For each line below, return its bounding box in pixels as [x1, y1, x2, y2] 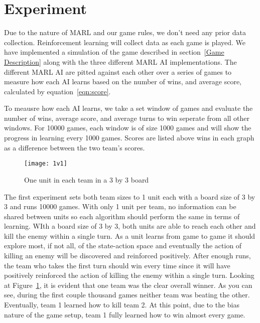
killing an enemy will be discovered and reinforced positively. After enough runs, [4, 250, 251, 261]
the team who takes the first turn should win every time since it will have [4, 260, 230, 270]
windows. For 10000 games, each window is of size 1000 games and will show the [4, 122, 251, 133]
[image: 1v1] [24, 160, 67, 168]
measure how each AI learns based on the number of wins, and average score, [4, 76, 242, 87]
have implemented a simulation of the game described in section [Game [4, 47, 224, 57]
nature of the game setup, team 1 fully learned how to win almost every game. [4, 309, 245, 319]
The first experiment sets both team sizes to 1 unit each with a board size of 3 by [4, 191, 255, 202]
